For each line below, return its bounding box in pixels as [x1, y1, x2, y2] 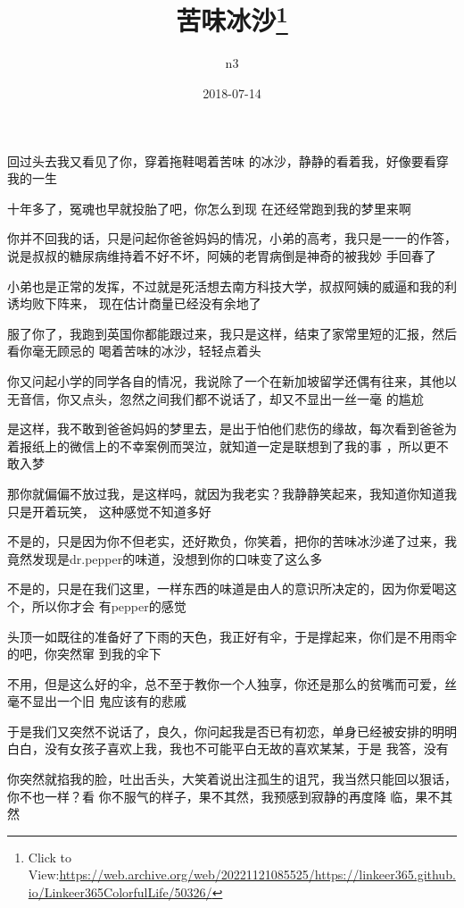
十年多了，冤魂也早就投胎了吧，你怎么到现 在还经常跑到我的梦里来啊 [7, 198, 411, 217]
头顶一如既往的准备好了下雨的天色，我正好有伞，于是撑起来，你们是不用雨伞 [7, 626, 457, 645]
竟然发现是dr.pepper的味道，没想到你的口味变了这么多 [7, 549, 323, 567]
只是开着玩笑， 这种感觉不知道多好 [7, 501, 211, 520]
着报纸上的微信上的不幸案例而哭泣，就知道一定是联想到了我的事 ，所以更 [7, 436, 436, 455]
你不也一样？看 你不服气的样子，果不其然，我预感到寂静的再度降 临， [7, 786, 416, 805]
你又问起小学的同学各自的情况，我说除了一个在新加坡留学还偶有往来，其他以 [7, 371, 457, 390]
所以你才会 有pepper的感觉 [31, 596, 186, 615]
